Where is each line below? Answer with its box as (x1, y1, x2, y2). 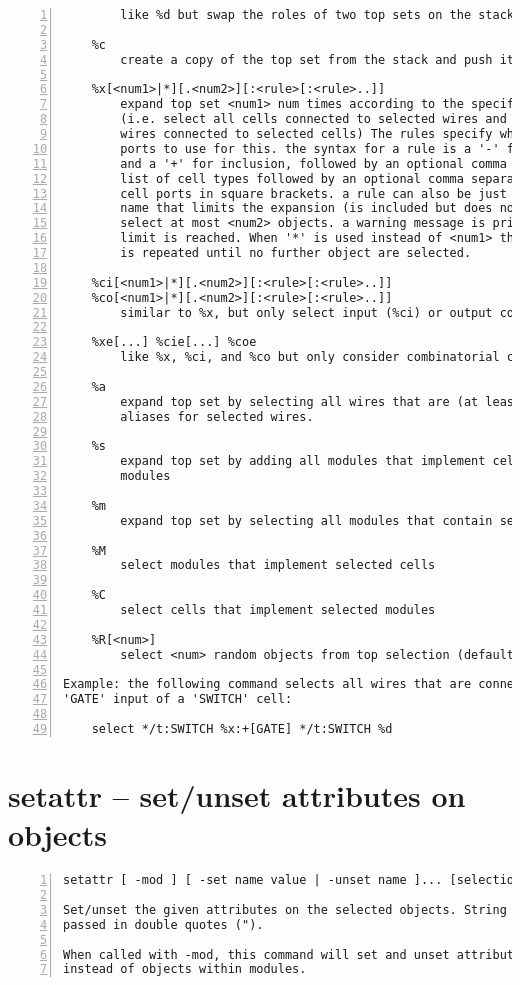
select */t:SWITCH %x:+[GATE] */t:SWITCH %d (91, 722, 393, 736)
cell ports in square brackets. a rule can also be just (120, 186, 507, 201)
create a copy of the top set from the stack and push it (120, 52, 515, 67)
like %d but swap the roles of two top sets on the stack (120, 8, 515, 22)
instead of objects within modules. (63, 962, 307, 977)
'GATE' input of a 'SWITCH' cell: (63, 692, 293, 707)
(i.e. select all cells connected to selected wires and (120, 112, 507, 127)
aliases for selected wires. (120, 409, 314, 424)
